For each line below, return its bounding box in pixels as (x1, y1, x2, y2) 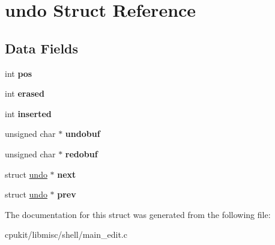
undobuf (65, 127, 100, 140)
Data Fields (5, 38, 79, 57)
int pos (5, 67, 32, 79)
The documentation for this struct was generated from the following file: (5, 208, 271, 220)
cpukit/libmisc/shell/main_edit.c (5, 228, 127, 241)
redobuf (65, 147, 98, 160)
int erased (5, 87, 44, 100)
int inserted (5, 107, 52, 119)
